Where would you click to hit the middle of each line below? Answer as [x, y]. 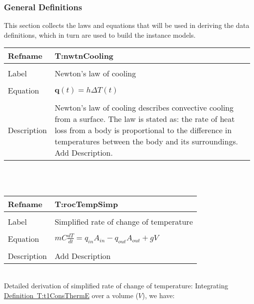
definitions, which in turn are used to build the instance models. [100, 35]
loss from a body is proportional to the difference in [143, 130]
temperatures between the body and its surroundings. [146, 141]
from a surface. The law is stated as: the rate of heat [145, 119]
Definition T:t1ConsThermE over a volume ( [71, 295]
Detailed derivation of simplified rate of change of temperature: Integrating [116, 286]
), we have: [159, 295]
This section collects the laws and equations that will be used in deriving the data [127, 25]
